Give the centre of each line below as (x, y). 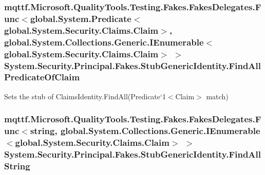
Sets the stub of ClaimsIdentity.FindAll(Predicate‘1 (85, 96)
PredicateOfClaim (42, 77)
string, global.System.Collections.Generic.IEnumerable (145, 131)
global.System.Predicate (81, 18)
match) (217, 96)
